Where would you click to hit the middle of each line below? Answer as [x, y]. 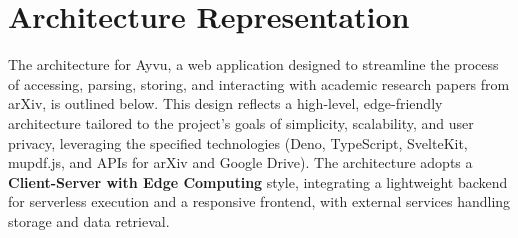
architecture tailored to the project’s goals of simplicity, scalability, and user [241, 122]
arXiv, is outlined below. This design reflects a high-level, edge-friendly [225, 103]
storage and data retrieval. [89, 220]
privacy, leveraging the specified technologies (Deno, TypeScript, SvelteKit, [238, 142]
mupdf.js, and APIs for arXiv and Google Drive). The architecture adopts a [240, 162]
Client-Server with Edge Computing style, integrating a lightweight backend [258, 181]
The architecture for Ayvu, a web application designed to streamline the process [253, 64]
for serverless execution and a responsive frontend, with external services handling [259, 201]
